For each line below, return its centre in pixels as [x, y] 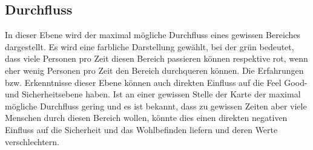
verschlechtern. [32, 141]
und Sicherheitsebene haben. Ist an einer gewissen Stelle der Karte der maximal [153, 94]
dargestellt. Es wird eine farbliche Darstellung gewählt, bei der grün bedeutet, [150, 46]
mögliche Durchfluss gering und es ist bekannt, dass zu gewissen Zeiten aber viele [156, 106]
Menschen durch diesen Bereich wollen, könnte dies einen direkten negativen [146, 118]
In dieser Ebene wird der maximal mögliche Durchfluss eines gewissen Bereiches [153, 35]
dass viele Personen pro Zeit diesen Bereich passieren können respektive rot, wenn [156, 58]
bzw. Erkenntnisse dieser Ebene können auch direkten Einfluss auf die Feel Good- [156, 82]
